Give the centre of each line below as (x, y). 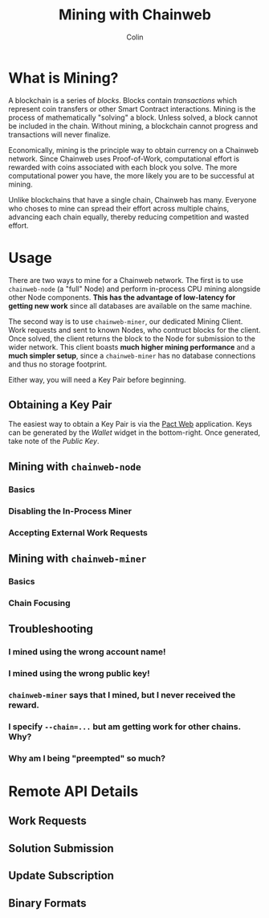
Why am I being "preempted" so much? (87, 758)
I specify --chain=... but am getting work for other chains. (124, 727)
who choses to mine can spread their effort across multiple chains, (119, 208)
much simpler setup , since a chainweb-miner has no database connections (132, 355)
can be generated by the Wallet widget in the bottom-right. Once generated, (134, 432)
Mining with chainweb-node (75, 467)
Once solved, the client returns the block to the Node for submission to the (132, 338)
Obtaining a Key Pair (60, 405)
